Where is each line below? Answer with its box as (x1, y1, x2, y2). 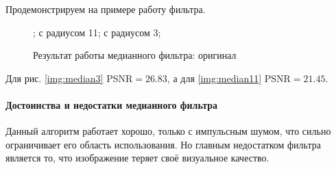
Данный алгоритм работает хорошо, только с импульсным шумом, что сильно (5, 124, 331, 138)
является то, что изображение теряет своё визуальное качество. (5, 151, 269, 165)
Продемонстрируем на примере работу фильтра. (5, 2, 206, 16)
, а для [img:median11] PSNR (167, 70, 291, 85)
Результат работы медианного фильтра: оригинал (33, 48, 237, 62)
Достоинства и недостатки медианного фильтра (5, 97, 218, 112)
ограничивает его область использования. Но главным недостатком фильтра (5, 137, 321, 151)
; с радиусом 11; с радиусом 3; (33, 25, 161, 39)
